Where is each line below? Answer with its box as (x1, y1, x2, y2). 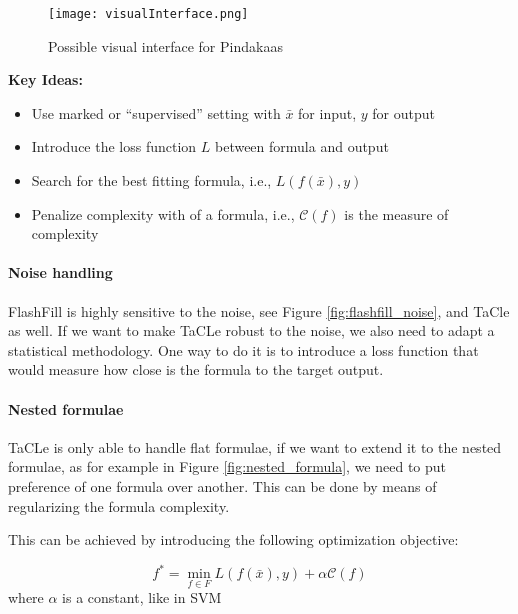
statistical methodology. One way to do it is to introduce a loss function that (8, 339, 479, 360)
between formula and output (214, 136, 389, 157)
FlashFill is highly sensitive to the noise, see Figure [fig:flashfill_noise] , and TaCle (8, 300, 510, 321)
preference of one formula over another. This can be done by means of (8, 475, 437, 496)
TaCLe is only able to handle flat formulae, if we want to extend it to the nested (8, 436, 502, 457)
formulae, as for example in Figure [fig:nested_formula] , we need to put (8, 456, 447, 477)
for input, (298, 102, 357, 123)
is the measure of (344, 203, 449, 224)
